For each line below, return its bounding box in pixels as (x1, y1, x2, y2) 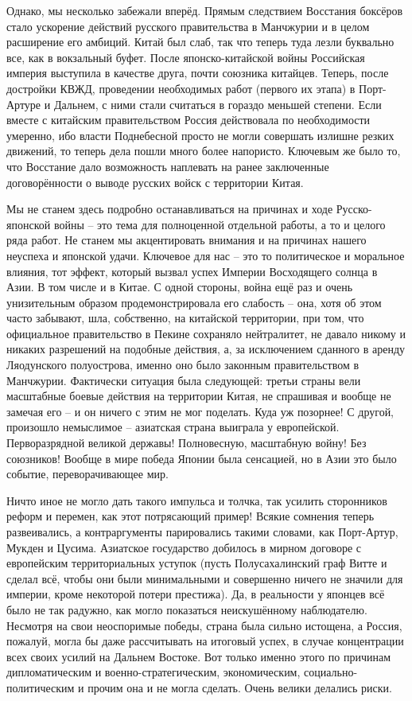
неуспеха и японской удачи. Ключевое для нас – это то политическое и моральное (6, 247, 405, 263)
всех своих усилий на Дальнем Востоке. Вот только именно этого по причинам (6, 648, 391, 664)
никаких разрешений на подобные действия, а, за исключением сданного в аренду (6, 341, 406, 357)
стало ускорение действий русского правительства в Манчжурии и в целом (6, 18, 370, 34)
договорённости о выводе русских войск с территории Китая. (6, 173, 304, 190)
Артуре (6, 95, 41, 112)
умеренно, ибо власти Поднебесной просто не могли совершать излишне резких (6, 127, 395, 143)
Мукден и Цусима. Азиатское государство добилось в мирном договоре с (6, 539, 362, 555)
